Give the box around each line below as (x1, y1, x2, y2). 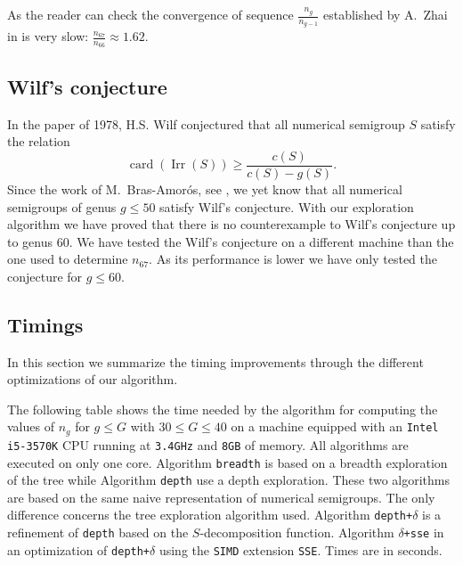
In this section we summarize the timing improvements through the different (7, 352, 424, 371)
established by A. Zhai (322, 5, 448, 23)
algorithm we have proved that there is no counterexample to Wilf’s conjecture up (7, 215, 456, 233)
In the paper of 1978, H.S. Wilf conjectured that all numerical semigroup (7, 114, 405, 133)
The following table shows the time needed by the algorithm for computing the (7, 399, 438, 418)
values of (7, 417, 54, 436)
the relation (7, 132, 70, 151)
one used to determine (7, 250, 128, 268)
